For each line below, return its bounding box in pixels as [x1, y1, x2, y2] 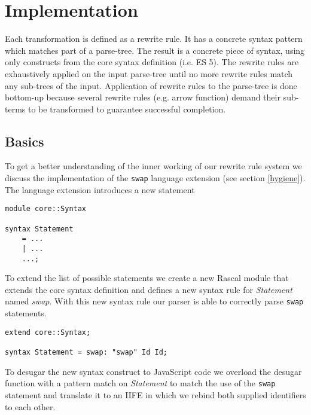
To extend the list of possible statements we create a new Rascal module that [5, 271, 289, 284]
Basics [5, 132, 44, 150]
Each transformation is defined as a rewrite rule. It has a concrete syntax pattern [5, 32, 303, 45]
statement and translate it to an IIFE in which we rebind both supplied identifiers [5, 388, 306, 401]
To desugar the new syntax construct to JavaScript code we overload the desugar [5, 365, 302, 377]
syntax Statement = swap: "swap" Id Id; [5, 348, 168, 357]
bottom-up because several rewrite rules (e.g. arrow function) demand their [5, 91, 280, 103]
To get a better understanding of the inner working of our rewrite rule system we [5, 160, 302, 172]
